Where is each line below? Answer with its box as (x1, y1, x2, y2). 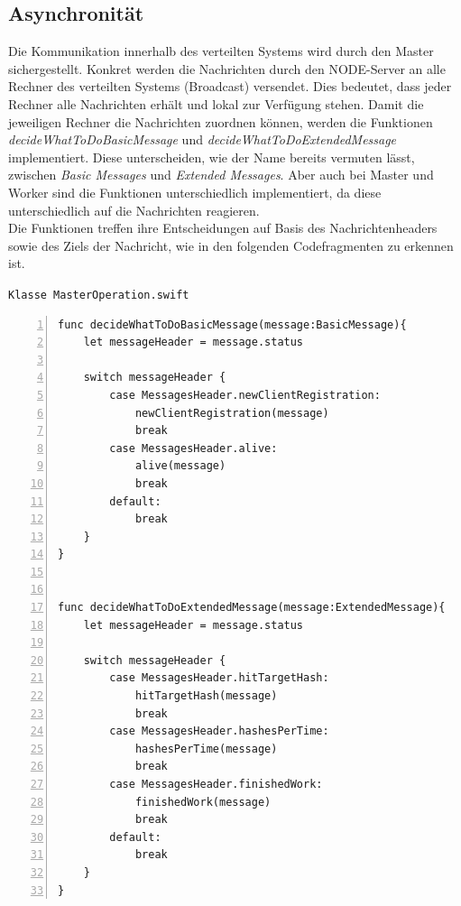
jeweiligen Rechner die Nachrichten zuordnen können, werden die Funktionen (8, 112, 433, 131)
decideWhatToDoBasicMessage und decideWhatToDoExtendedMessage (8, 130, 397, 149)
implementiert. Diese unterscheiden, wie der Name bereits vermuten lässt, (8, 147, 415, 166)
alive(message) (134, 459, 226, 473)
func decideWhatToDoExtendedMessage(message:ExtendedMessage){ (58, 601, 446, 615)
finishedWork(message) (134, 795, 272, 809)
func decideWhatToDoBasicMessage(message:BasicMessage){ (58, 318, 407, 331)
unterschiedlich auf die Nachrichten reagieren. (8, 200, 260, 219)
